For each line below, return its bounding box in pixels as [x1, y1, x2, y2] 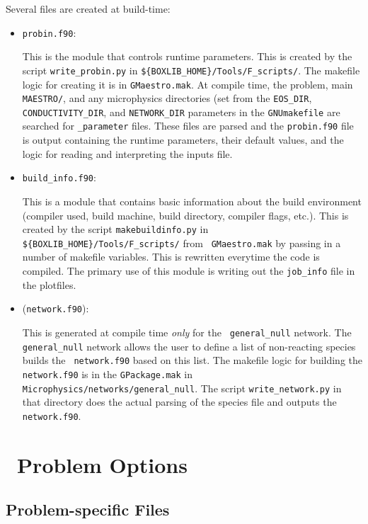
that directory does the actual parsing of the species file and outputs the [22, 394, 337, 409]
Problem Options [17, 450, 188, 479]
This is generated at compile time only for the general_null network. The [22, 324, 352, 339]
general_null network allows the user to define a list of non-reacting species [22, 338, 356, 353]
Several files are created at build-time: [6, 1, 171, 16]
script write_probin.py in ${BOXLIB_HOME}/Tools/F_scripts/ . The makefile [22, 62, 360, 77]
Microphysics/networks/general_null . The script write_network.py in [22, 380, 342, 395]
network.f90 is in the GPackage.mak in [22, 366, 192, 381]
